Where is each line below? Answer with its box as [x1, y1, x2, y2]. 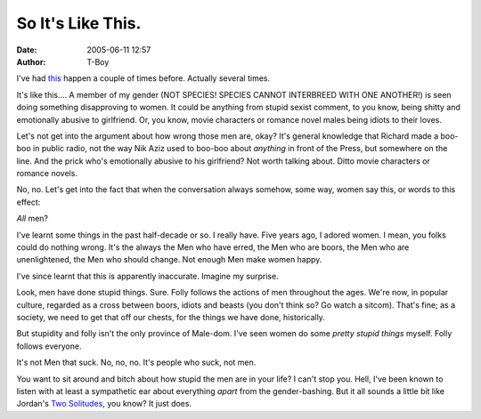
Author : [16, 56, 46, 67]
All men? [16, 214, 49, 224]
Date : [16, 44, 37, 55]
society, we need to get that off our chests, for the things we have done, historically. [16, 311, 325, 322]
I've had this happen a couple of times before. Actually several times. [16, 73, 271, 84]
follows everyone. [16, 341, 82, 351]
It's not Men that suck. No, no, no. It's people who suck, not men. [16, 357, 257, 368]
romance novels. [16, 168, 77, 179]
